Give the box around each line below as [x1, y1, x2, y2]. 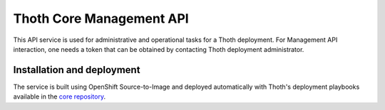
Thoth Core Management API [13, 11, 189, 26]
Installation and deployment [13, 64, 140, 76]
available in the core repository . [13, 92, 106, 101]
